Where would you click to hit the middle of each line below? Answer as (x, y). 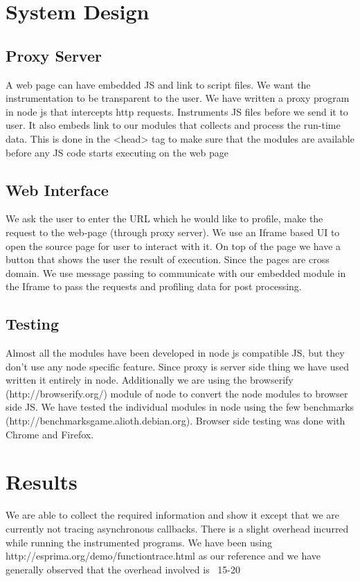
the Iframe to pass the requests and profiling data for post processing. (154, 286)
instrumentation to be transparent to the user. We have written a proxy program (178, 98)
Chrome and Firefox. (50, 434)
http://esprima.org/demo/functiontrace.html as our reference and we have (163, 556)
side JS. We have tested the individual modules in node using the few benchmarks (180, 407)
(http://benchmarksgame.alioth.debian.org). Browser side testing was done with (175, 421)
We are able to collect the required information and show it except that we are (173, 515)
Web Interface (57, 189)
